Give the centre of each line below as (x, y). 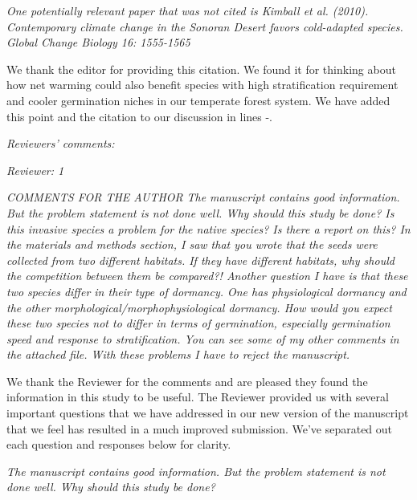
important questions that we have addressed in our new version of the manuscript (208, 413)
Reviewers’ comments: (61, 143)
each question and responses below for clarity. (119, 444)
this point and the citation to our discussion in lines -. (140, 116)
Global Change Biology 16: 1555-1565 (98, 42)
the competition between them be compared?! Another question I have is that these (207, 276)
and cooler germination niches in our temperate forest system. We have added (198, 100)
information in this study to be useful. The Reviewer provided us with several (198, 397)
